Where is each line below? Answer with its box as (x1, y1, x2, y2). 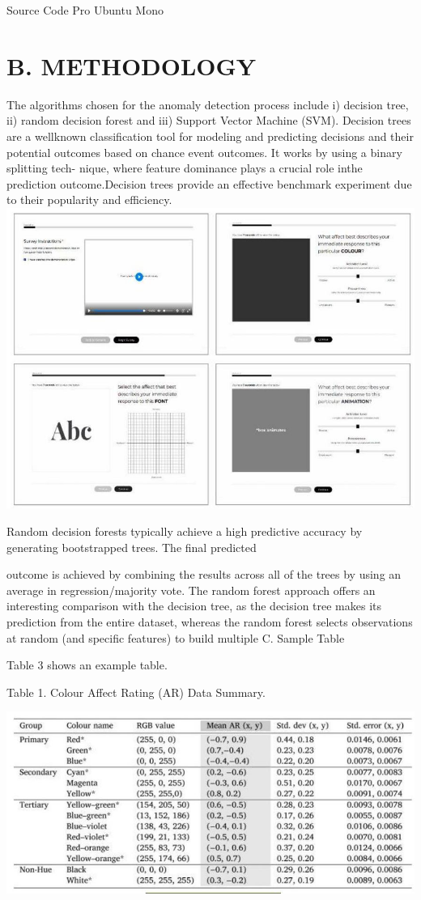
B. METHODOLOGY (6, 49, 257, 82)
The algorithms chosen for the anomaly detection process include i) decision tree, (6, 96, 409, 112)
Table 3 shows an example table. (6, 656, 168, 673)
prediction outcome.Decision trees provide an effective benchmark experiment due (6, 175, 412, 192)
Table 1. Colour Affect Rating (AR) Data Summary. (6, 683, 266, 700)
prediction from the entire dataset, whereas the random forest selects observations (6, 613, 413, 630)
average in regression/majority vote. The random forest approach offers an (6, 581, 376, 598)
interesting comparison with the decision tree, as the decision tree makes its (6, 597, 382, 614)
